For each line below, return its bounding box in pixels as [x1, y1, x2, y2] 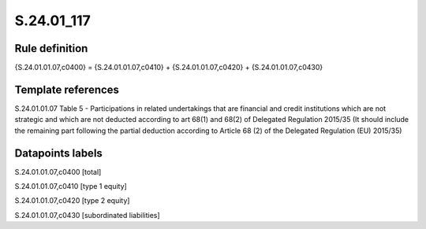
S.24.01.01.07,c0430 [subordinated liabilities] [14, 210, 161, 220]
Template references [14, 83, 120, 96]
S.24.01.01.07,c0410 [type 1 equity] [14, 182, 128, 191]
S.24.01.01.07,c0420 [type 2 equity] [14, 196, 130, 205]
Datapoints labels [14, 146, 103, 160]
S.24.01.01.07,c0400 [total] [14, 167, 102, 176]
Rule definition [14, 42, 88, 55]
